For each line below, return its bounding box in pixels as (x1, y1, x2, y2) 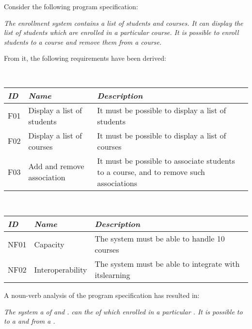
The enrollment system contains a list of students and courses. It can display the (4, 17, 243, 28)
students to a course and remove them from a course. (4, 36, 162, 47)
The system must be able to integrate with (94, 258, 240, 270)
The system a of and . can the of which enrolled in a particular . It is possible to (4, 306, 243, 316)
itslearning (94, 269, 130, 281)
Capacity (34, 238, 64, 250)
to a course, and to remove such (97, 166, 205, 177)
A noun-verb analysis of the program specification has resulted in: (4, 290, 200, 300)
